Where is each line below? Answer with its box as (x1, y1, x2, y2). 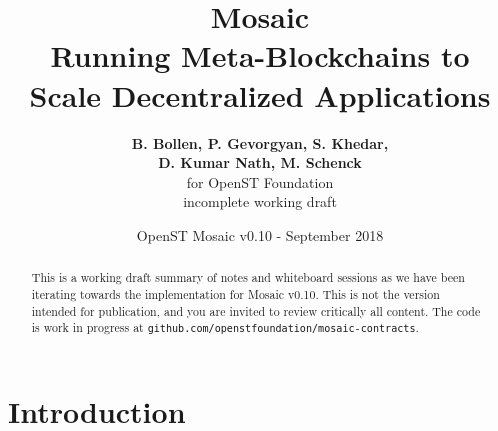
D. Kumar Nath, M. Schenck (158, 152, 362, 173)
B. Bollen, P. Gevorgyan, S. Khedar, (131, 132, 389, 153)
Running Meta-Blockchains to (50, 35, 470, 76)
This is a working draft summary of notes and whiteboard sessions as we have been (31, 269, 465, 286)
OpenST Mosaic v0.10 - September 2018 (136, 224, 384, 245)
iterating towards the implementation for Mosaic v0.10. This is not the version (31, 285, 440, 302)
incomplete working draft (183, 191, 337, 212)
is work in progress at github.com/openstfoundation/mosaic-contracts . (31, 319, 419, 336)
